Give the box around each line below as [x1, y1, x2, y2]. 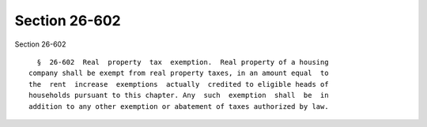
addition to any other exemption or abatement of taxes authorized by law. [28, 102, 329, 110]
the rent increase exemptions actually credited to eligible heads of [28, 80, 329, 88]
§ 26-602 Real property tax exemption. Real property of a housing [36, 58, 329, 66]
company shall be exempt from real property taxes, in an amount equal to [28, 69, 329, 78]
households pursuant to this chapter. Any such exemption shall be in [28, 91, 329, 100]
